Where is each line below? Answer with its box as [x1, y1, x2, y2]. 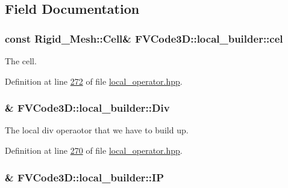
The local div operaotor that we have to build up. [5, 124, 189, 136]
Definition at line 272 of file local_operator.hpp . [5, 74, 183, 87]
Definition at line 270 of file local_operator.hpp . [5, 144, 183, 156]
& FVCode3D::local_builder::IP [5, 169, 164, 184]
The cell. [5, 55, 37, 67]
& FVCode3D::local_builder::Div [5, 100, 170, 115]
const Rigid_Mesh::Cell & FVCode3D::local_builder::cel [5, 31, 283, 46]
